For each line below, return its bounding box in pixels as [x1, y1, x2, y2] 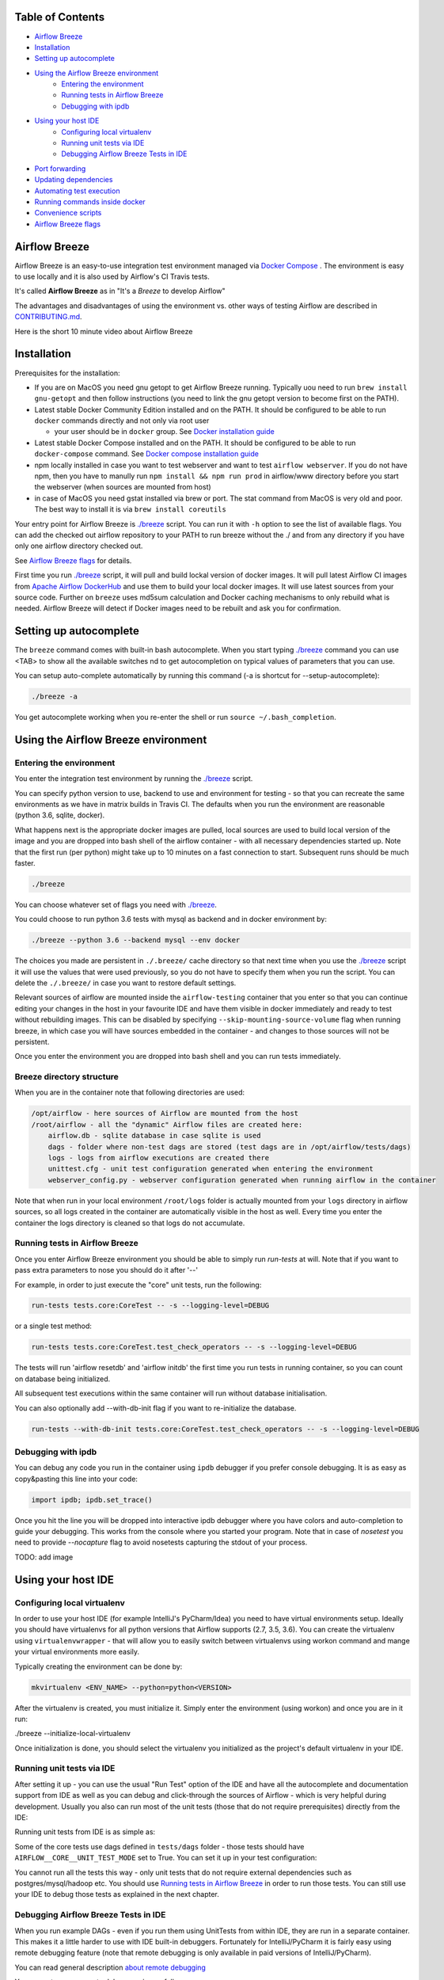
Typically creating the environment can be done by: [14, 1662, 183, 1671]
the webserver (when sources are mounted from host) [34, 482, 211, 492]
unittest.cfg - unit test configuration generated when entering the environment [47, 1164, 374, 1174]
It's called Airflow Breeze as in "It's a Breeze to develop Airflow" [14, 286, 226, 296]
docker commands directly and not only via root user [34, 416, 210, 425]
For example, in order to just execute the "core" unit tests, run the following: [14, 1280, 262, 1289]
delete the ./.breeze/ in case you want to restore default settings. [14, 978, 237, 988]
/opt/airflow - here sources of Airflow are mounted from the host [31, 1109, 299, 1118]
